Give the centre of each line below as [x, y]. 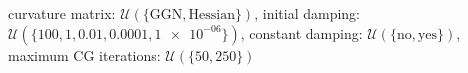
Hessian [211, 15]
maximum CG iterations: [84, 54]
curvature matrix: [62, 13]
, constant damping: [301, 32]
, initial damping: [307, 13]
